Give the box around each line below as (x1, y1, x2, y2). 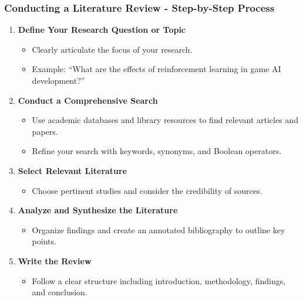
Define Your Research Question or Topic (18, 23, 186, 36)
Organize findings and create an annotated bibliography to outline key (32, 223, 285, 236)
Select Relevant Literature (18, 164, 127, 176)
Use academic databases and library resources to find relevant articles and (32, 114, 298, 126)
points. (32, 235, 56, 247)
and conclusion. (32, 286, 87, 298)
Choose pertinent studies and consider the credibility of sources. (32, 184, 262, 196)
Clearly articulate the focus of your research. (32, 43, 193, 55)
